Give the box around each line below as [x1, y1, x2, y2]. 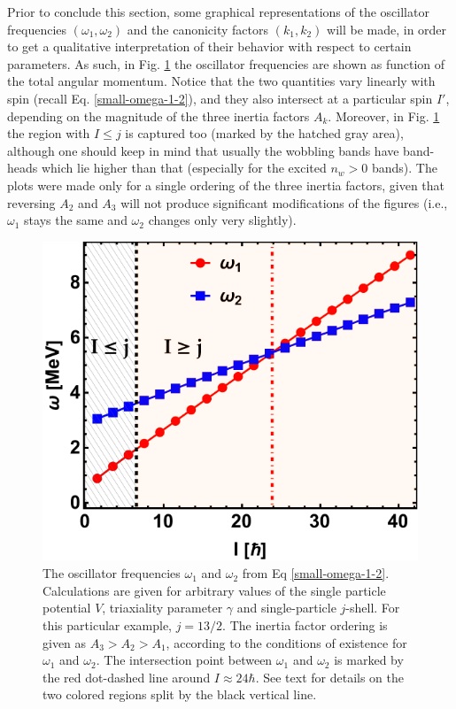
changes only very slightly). [148, 211, 297, 229]
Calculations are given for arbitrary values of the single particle [43, 581, 386, 599]
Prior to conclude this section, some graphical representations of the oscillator [7, 3, 429, 20]
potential [43, 598, 91, 617]
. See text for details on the [255, 667, 404, 686]
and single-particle [236, 598, 336, 617]
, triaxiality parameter [102, 598, 223, 617]
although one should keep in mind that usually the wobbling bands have [7, 141, 399, 159]
